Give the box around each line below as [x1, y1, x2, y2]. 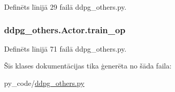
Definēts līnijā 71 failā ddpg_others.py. [4, 43, 126, 54]
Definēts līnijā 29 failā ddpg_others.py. [4, 2, 126, 12]
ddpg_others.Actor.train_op [4, 23, 125, 36]
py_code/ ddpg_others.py [4, 78, 84, 88]
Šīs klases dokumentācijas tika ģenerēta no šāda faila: [4, 60, 172, 71]
